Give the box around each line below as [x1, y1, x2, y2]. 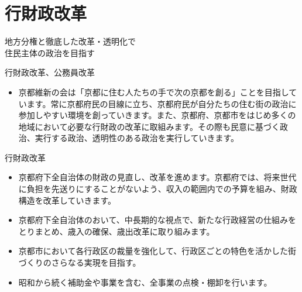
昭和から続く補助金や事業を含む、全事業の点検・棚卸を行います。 [18, 276, 272, 288]
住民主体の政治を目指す [5, 46, 95, 59]
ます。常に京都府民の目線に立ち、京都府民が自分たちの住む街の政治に [26, 97, 297, 109]
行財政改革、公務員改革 [5, 66, 95, 78]
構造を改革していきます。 [18, 194, 116, 206]
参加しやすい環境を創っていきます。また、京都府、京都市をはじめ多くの [18, 109, 296, 121]
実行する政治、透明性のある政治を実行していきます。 [35, 132, 239, 144]
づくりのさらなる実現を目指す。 [18, 256, 141, 269]
